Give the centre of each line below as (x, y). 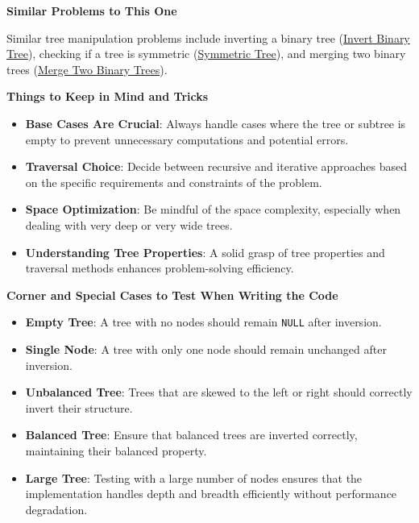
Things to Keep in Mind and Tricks (108, 96)
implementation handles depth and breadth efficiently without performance (211, 494)
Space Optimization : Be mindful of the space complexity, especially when (213, 209)
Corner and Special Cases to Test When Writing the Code (172, 295)
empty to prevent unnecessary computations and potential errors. (187, 139)
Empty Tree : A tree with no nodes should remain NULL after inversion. (203, 322)
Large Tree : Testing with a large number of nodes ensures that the (194, 477)
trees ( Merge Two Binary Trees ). (87, 69)
